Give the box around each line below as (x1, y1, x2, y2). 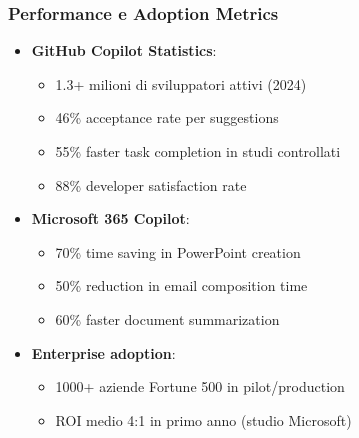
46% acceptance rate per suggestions (55, 107, 279, 128)
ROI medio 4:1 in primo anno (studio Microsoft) (55, 409, 352, 430)
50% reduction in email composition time (55, 275, 308, 296)
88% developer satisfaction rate (55, 174, 247, 195)
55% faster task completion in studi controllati (55, 141, 341, 161)
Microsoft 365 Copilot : (31, 208, 190, 229)
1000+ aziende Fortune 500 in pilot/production (55, 376, 345, 397)
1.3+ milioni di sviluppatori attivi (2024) (55, 73, 307, 94)
